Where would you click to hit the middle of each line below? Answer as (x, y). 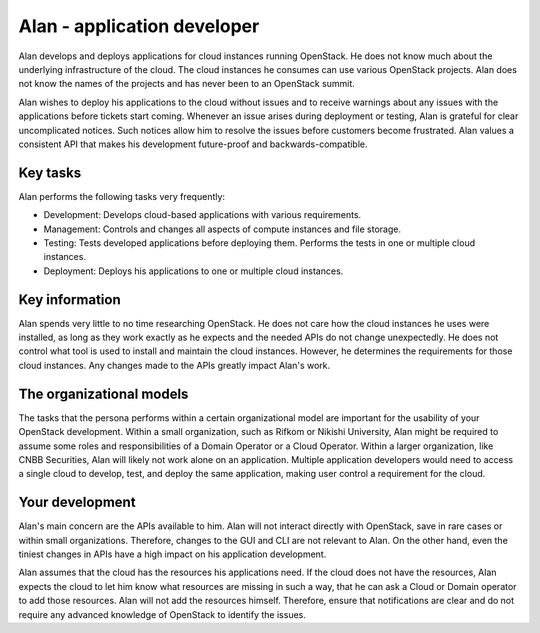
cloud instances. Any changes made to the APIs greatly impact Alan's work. (174, 365)
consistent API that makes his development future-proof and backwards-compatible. (193, 144)
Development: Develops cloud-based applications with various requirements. (202, 215)
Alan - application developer (139, 26)
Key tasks (50, 172)
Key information (69, 299)
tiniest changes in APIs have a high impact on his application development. (172, 554)
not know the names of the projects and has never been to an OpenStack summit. (186, 84)
